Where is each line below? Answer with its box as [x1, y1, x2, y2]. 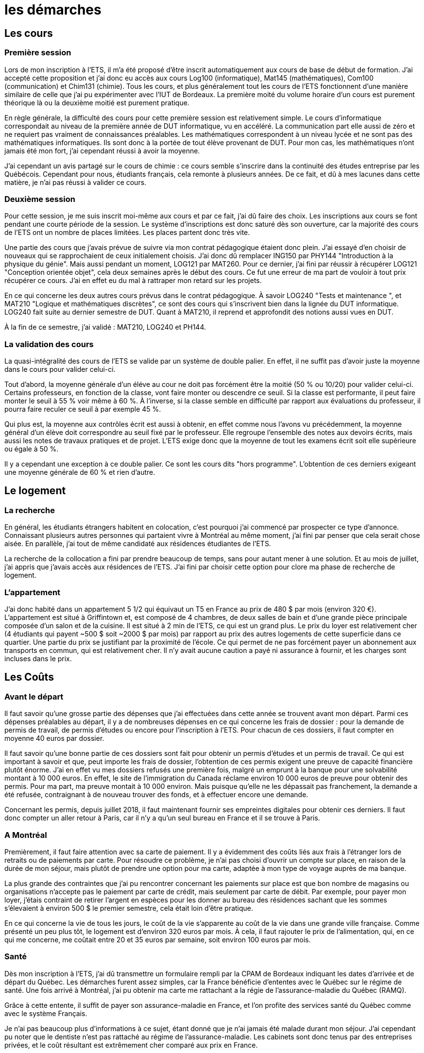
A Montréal [4, 830, 47, 840]
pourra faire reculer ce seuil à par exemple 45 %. [4, 405, 161, 414]
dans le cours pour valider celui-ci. [4, 365, 116, 374]
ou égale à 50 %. [4, 445, 59, 453]
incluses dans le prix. [4, 654, 72, 663]
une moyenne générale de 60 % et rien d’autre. [4, 468, 155, 477]
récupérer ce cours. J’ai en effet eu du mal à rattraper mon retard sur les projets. [4, 276, 262, 285]
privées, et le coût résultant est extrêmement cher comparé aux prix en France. [4, 1040, 258, 1049]
